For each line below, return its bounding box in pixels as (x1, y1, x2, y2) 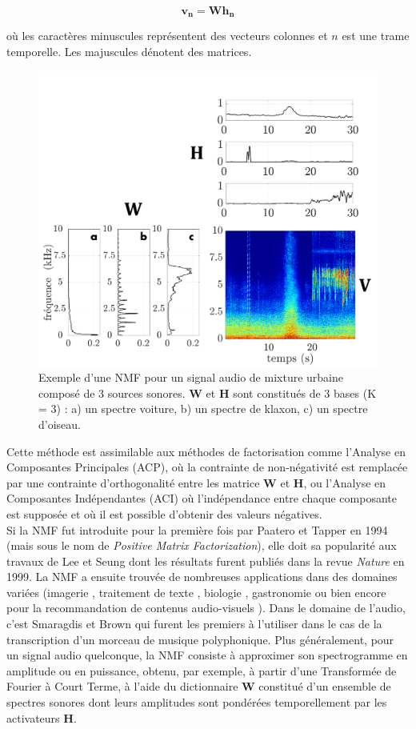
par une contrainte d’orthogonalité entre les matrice (6, 474, 260, 491)
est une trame (342, 27, 410, 44)
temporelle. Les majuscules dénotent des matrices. (6, 43, 252, 60)
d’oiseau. (38, 415, 81, 432)
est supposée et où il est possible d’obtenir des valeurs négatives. (6, 505, 322, 522)
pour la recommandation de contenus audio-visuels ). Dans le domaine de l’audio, (6, 599, 406, 616)
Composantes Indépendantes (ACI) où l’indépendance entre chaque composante (6, 490, 397, 507)
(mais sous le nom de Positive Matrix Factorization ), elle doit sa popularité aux (6, 537, 397, 554)
